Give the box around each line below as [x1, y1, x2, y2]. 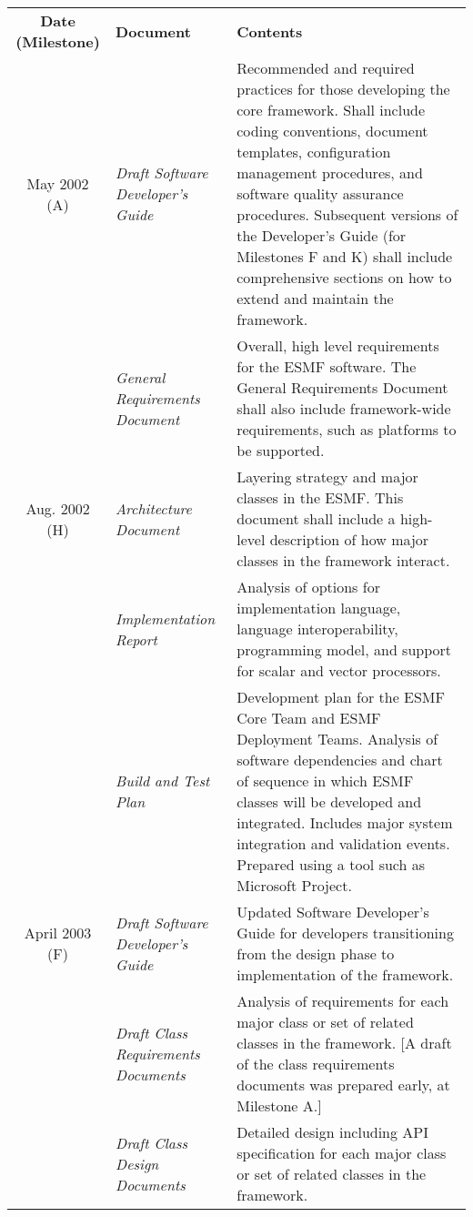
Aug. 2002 [25, 497, 90, 519]
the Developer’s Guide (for [236, 225, 407, 246]
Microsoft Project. [236, 875, 352, 896]
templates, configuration [236, 141, 391, 162]
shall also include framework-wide [236, 398, 451, 419]
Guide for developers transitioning [236, 922, 454, 943]
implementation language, [236, 597, 401, 618]
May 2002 [26, 172, 89, 194]
